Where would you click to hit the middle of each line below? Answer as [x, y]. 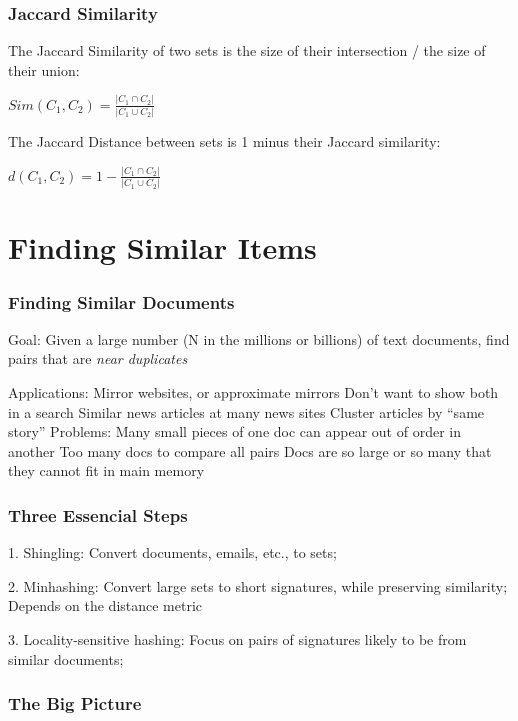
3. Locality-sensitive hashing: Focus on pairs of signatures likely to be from [237, 639]
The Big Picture [75, 703]
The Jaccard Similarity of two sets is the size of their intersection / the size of [247, 50]
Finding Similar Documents [121, 301]
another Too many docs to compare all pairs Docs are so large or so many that [250, 450]
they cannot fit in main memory [106, 470]
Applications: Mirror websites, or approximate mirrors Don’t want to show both [253, 392]
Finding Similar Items [162, 247]
